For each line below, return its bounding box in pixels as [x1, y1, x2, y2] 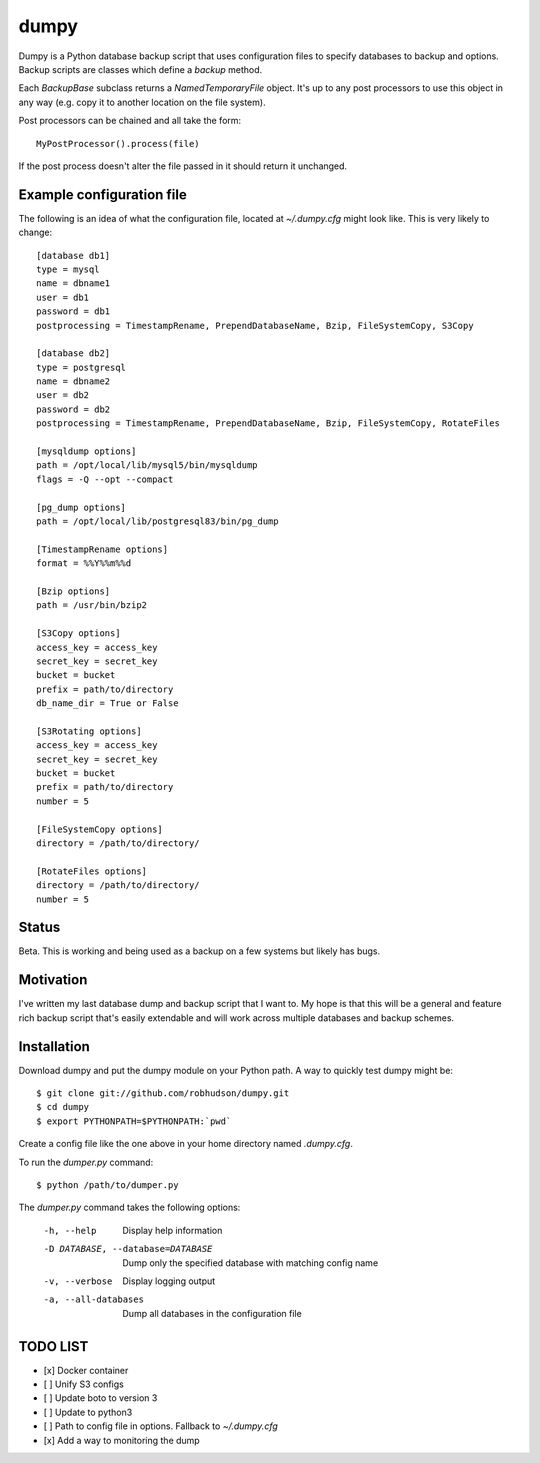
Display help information [122, 1224, 223, 1236]
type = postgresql [36, 361, 127, 373]
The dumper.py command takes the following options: [18, 1201, 241, 1214]
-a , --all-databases [43, 1294, 145, 1305]
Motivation [18, 971, 88, 989]
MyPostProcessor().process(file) [36, 138, 200, 149]
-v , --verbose [43, 1275, 113, 1287]
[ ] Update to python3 [43, 1406, 133, 1418]
